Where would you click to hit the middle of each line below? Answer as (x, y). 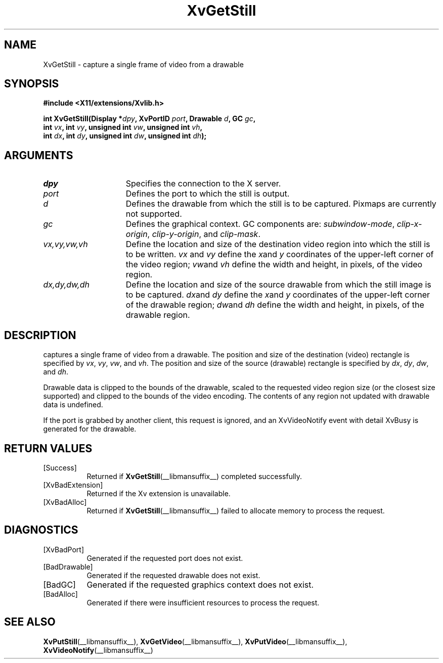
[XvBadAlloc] (65, 502)
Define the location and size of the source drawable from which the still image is (278, 285)
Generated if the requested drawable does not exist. (173, 575)
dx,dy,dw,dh (66, 285)
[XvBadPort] (64, 549)
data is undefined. (73, 405)
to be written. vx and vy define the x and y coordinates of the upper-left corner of (280, 254)
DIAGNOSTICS (41, 530)
